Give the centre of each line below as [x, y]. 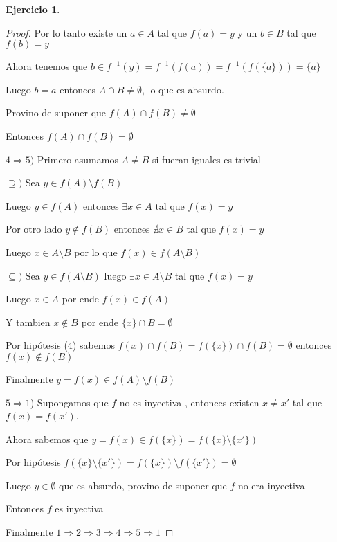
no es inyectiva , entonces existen [189, 402]
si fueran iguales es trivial [207, 159]
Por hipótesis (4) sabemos [61, 345]
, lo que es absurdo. [183, 89]
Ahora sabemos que [47, 439]
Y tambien [28, 322]
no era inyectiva [271, 485]
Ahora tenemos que [47, 66]
